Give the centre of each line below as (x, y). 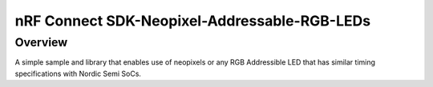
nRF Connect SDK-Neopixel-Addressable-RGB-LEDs (193, 21)
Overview (41, 42)
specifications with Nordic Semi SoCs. (78, 73)
